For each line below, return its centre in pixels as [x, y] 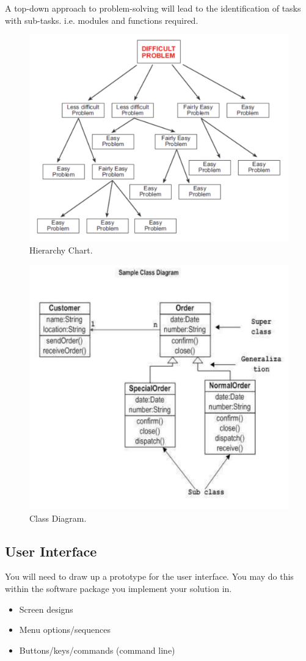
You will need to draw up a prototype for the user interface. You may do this [149, 576]
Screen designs [46, 609]
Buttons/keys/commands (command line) [97, 650]
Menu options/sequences [65, 630]
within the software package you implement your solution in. [118, 589]
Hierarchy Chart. [61, 250]
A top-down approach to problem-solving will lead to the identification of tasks [153, 8]
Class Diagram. [58, 518]
